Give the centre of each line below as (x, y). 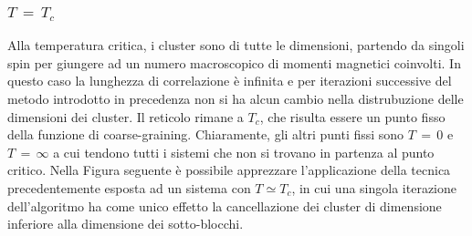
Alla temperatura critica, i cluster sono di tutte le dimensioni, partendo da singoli (236, 45)
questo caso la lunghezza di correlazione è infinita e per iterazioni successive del (230, 81)
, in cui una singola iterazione (374, 187)
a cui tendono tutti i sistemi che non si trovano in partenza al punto (244, 152)
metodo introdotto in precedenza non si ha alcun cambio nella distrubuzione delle (236, 98)
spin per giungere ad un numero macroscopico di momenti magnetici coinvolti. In (234, 62)
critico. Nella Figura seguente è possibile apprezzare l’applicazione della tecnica (229, 170)
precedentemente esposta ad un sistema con (129, 187)
